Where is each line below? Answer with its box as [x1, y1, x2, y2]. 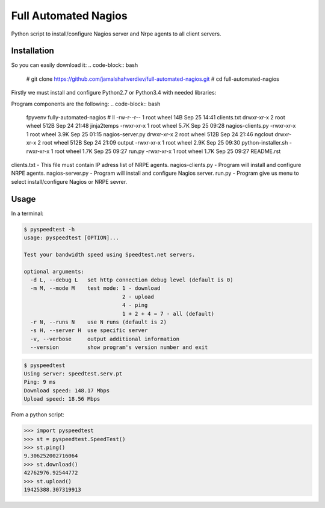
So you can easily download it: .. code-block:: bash [11, 61, 138, 69]
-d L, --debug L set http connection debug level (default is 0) [30, 276, 234, 283]
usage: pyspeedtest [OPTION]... [23, 234, 120, 241]
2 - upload [122, 293, 155, 300]
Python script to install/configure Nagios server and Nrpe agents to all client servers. [11, 30, 221, 37]
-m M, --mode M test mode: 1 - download [30, 285, 161, 292]
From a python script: [11, 411, 64, 418]
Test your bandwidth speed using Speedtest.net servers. [23, 251, 196, 258]
